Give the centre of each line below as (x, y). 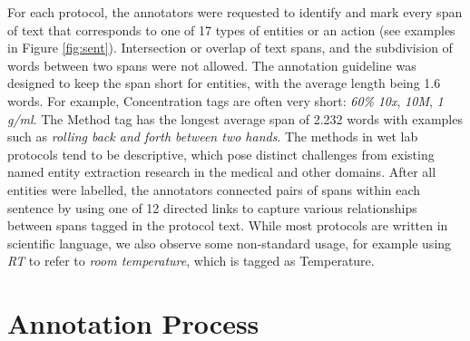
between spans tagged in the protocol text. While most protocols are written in (228, 225)
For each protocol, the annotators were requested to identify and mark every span (235, 12)
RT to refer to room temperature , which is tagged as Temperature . (191, 261)
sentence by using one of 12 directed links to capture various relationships (212, 207)
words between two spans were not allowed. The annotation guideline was (212, 65)
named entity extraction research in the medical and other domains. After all (222, 172)
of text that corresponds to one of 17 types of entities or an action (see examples (231, 29)
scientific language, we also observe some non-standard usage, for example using (230, 243)
